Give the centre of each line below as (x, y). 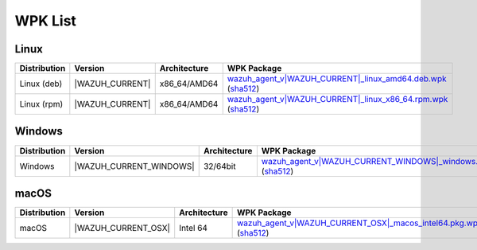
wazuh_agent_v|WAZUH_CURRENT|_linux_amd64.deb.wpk (337, 79)
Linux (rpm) (41, 104)
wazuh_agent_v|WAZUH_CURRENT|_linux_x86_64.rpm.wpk (337, 100)
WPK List (46, 21)
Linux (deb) (41, 84)
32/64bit (219, 166)
